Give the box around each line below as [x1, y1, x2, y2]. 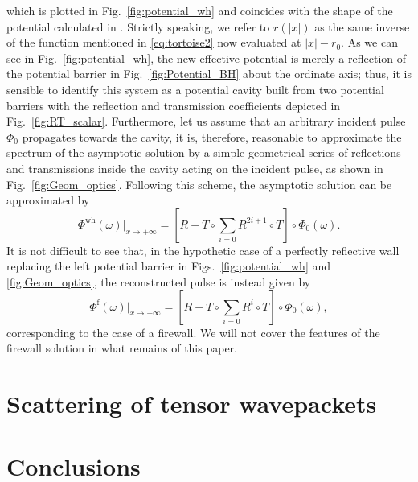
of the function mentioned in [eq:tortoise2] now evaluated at [6, 34, 301, 51]
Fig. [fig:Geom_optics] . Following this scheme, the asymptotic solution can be [6, 175, 392, 192]
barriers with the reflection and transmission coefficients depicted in [6, 97, 341, 113]
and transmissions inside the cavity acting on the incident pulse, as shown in [6, 159, 383, 176]
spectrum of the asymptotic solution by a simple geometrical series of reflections [6, 144, 401, 161]
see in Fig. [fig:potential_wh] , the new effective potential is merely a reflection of [6, 49, 407, 66]
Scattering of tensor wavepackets [6, 386, 377, 419]
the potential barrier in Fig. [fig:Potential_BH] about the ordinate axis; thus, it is [6, 65, 412, 82]
